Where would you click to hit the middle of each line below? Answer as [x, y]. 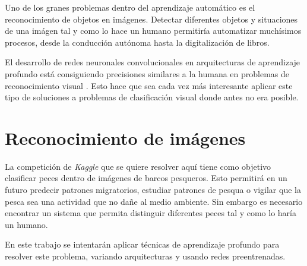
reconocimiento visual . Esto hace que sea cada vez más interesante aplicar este [149, 85]
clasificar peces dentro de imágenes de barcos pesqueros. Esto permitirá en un [146, 178]
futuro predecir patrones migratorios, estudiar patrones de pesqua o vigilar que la [153, 190]
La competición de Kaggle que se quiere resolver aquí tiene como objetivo [138, 166]
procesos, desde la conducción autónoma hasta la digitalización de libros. [137, 42]
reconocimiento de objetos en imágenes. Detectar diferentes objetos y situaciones [151, 19]
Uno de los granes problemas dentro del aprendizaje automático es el [130, 7]
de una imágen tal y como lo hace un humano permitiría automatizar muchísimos [153, 31]
